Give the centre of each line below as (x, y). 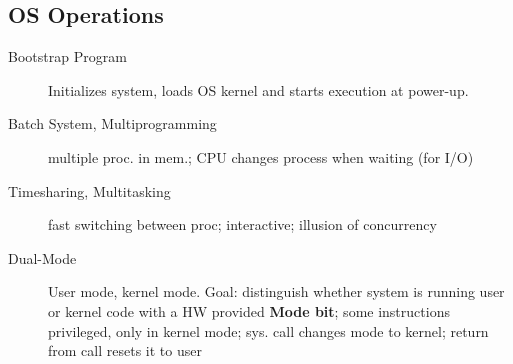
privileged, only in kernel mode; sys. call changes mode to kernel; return (268, 330)
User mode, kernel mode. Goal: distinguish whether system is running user (276, 291)
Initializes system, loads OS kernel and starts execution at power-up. (258, 89)
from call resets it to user (125, 350)
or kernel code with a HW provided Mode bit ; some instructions (249, 310)
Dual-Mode (42, 257)
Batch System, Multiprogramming (112, 123)
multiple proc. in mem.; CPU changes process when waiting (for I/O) (261, 156)
